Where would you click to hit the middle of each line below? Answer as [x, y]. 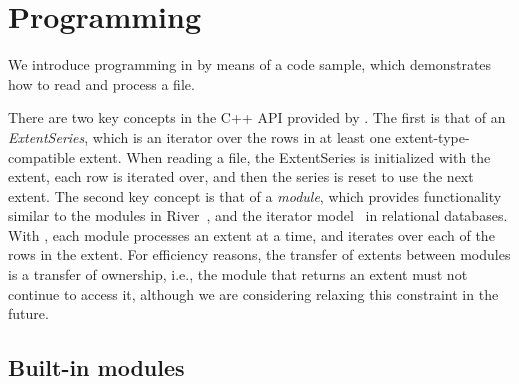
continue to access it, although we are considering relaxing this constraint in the [253, 293]
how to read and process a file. [101, 83]
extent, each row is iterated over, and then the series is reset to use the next [241, 176]
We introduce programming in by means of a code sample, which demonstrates [250, 64]
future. [28, 313]
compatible [41, 156]
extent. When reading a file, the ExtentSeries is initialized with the [285, 156]
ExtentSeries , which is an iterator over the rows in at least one [199, 136]
